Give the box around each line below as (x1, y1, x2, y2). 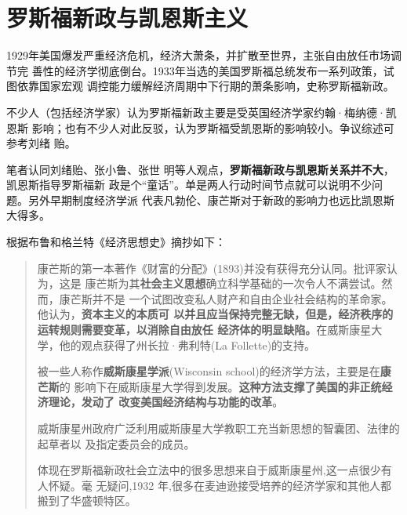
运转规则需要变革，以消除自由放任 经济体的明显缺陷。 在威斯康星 (37, 321, 372, 338)
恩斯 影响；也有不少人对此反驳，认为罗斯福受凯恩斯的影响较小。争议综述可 (6, 119, 394, 136)
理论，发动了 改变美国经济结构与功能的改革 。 (48, 394, 284, 410)
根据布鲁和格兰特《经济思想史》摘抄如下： (6, 234, 226, 250)
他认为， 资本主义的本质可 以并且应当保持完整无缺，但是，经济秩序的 (37, 306, 394, 322)
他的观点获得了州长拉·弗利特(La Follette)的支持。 (59, 336, 316, 353)
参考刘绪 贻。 (6, 135, 76, 151)
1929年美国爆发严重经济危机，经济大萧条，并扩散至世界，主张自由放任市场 (6, 47, 391, 63)
